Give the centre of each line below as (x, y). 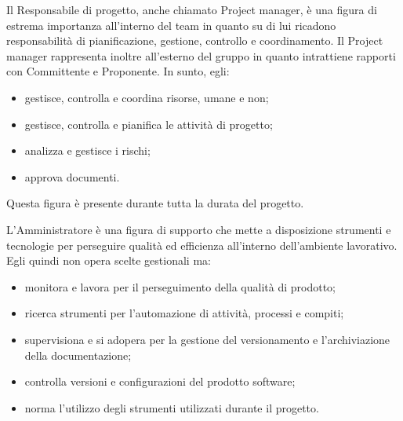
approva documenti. (72, 176)
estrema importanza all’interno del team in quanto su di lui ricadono (171, 25)
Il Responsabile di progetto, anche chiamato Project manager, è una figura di (192, 9)
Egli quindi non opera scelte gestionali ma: (109, 260)
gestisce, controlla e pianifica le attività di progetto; (149, 124)
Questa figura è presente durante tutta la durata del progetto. (155, 203)
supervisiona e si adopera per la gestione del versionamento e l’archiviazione (207, 339)
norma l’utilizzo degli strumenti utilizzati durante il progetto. (172, 407)
